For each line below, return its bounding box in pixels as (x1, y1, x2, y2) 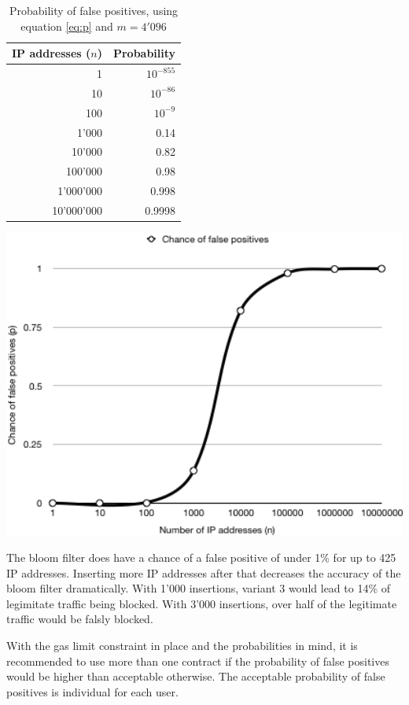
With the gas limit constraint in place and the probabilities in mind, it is (6, 637, 358, 653)
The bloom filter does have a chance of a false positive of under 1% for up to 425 (6, 548, 396, 565)
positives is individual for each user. (6, 683, 179, 699)
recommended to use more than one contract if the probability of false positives (6, 652, 389, 669)
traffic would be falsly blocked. (6, 611, 153, 627)
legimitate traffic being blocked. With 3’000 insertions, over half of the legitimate (6, 595, 397, 611)
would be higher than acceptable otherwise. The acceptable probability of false (6, 668, 385, 685)
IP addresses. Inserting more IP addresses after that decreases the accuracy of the (6, 564, 401, 581)
